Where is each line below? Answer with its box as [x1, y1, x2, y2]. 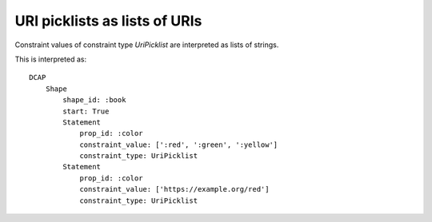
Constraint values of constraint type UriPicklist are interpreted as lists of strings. [14, 40, 279, 50]
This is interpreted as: [14, 54, 87, 64]
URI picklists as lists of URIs [14, 12, 202, 30]
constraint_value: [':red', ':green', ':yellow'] [79, 140, 278, 149]
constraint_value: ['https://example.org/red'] [79, 184, 270, 194]
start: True [62, 106, 110, 116]
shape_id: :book [62, 96, 126, 105]
